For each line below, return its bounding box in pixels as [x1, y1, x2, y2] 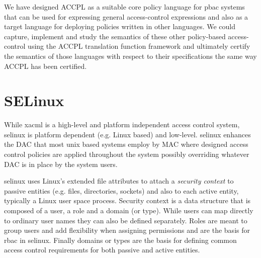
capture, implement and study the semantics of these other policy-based [4, 31, 226, 41]
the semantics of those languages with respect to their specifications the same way [4, 50, 257, 61]
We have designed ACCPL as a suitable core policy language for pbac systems [4, 2, 245, 12]
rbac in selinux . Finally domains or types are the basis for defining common [4, 234, 237, 245]
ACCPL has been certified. [4, 60, 87, 71]
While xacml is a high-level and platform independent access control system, [4, 119, 240, 130]
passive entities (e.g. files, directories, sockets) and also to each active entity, [4, 185, 239, 196]
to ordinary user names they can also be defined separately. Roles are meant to [4, 215, 247, 225]
